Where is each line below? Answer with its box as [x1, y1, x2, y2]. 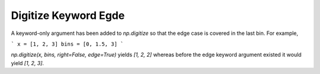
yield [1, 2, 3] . [11, 59, 44, 66]
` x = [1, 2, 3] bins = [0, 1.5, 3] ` [11, 40, 124, 47]
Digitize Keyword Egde [11, 9, 125, 22]
